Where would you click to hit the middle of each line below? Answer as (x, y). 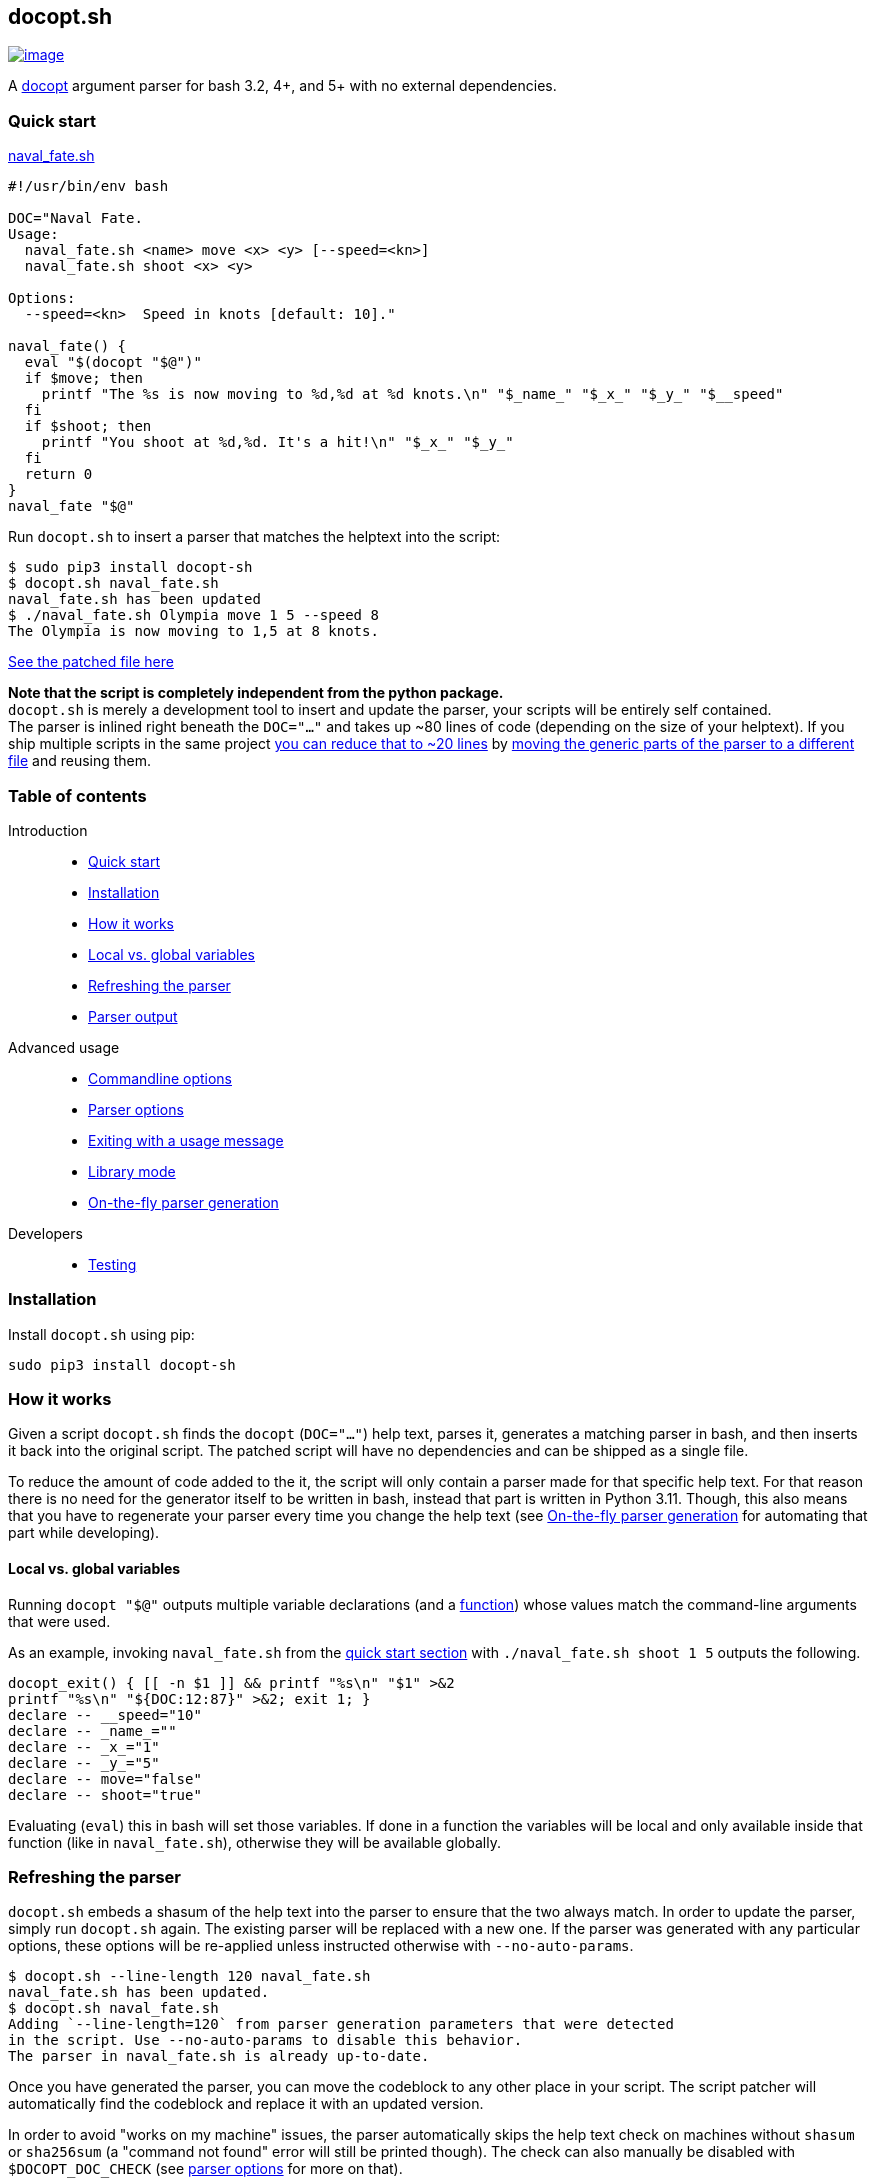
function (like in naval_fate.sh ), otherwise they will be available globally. (254, 1842)
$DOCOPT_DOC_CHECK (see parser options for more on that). (205, 2169)
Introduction (48, 830)
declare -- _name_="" (92, 1730)
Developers (45, 1233)
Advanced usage (64, 1047)
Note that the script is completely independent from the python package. (256, 693)
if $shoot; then (88, 426)
